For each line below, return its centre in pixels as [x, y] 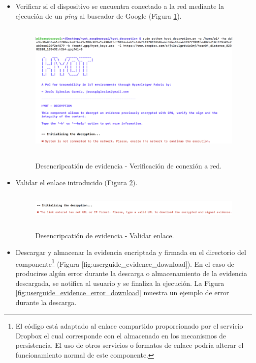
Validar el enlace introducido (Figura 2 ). [77, 182]
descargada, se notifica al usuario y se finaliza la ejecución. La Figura [120, 283]
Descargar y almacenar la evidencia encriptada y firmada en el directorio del [131, 252]
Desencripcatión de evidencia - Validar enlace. [105, 236]
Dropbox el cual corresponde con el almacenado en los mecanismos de [121, 335]
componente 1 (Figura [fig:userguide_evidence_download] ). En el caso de [125, 263]
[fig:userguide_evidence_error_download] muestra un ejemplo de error [122, 293]
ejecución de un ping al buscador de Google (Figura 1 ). [98, 15]
